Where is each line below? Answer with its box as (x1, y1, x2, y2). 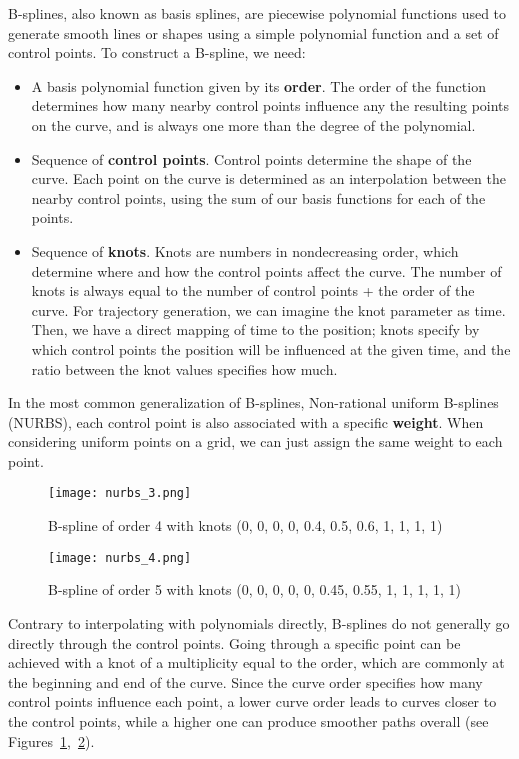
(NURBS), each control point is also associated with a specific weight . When (8, 411, 484, 432)
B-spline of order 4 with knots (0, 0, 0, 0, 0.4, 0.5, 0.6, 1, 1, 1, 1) (48, 515, 443, 536)
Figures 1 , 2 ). (8, 730, 95, 751)
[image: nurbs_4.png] (48, 550, 192, 565)
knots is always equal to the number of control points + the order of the (31, 280, 475, 301)
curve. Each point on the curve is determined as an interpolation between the (31, 168, 506, 189)
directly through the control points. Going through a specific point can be (8, 632, 461, 653)
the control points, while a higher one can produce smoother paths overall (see (8, 710, 489, 731)
